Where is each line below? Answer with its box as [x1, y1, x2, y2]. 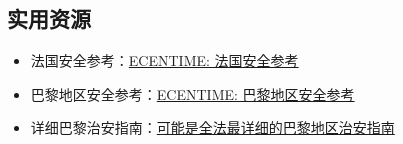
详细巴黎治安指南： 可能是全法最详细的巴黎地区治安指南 [30, 117, 395, 138]
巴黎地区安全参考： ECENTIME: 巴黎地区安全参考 [30, 83, 355, 104]
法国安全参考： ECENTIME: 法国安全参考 [30, 50, 299, 71]
